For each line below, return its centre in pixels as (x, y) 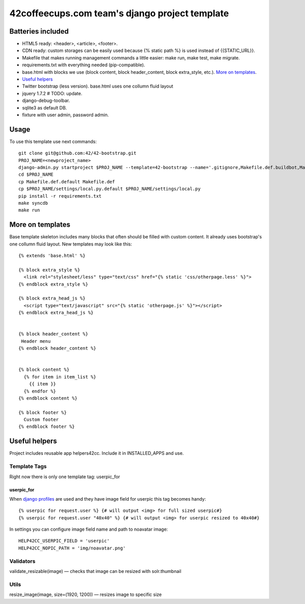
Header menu (36, 341)
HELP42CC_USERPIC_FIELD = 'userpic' (64, 541)
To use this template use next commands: (53, 141)
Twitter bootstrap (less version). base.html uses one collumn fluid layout (98, 86)
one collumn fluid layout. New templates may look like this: (71, 244)
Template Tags (28, 466)
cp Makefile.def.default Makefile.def (67, 182)
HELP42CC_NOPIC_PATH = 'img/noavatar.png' (72, 548)
